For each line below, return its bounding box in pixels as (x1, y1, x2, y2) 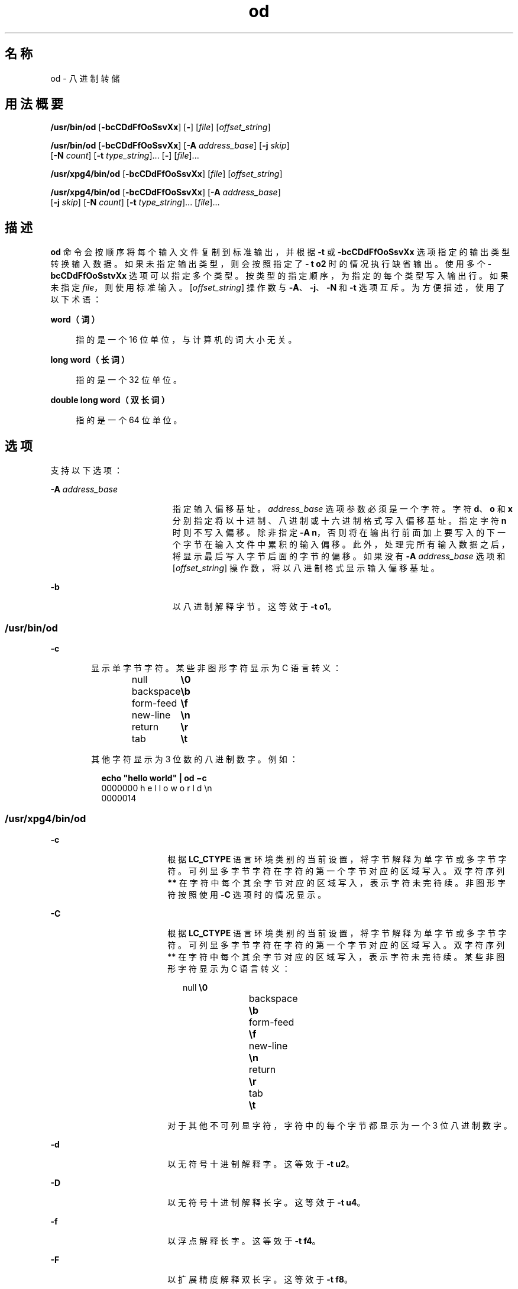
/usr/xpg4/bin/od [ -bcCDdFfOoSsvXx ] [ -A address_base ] (50, 187, 281, 198)
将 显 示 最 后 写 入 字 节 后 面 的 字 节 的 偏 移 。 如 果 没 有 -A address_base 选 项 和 (172, 551, 506, 562)
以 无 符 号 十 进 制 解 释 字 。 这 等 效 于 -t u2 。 (167, 1158, 354, 1169)
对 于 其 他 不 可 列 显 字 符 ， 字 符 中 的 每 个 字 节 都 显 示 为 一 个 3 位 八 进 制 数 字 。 (167, 1120, 512, 1130)
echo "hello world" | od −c (101, 772, 207, 783)
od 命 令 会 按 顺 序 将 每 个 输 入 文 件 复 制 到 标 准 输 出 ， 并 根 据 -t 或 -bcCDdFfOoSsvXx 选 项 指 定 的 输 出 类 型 (50, 247, 510, 257)
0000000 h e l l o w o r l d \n (101, 782, 212, 793)
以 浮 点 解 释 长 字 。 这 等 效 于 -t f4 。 (167, 1235, 320, 1246)
